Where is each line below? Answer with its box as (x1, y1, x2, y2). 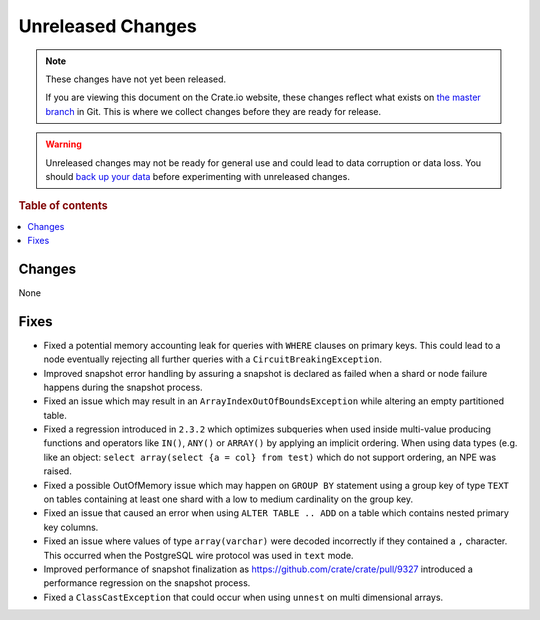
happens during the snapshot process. (43, 381, 204, 393)
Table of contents (18, 199, 109, 213)
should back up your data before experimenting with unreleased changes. (45, 170, 350, 182)
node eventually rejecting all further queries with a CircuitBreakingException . (43, 353, 382, 365)
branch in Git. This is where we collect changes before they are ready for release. (45, 105, 382, 117)
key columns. (43, 521, 99, 533)
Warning (45, 138, 82, 150)
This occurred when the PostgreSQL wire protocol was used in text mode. (43, 549, 354, 561)
